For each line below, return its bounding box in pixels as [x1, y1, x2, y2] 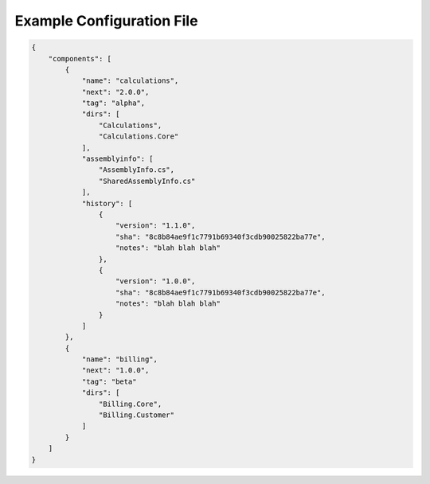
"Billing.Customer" [98, 411, 175, 420]
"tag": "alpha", [81, 99, 146, 107]
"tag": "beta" [81, 377, 137, 386]
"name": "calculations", [81, 76, 179, 85]
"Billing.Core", [98, 399, 162, 408]
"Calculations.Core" [98, 132, 179, 141]
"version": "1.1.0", [115, 221, 196, 230]
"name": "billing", [81, 355, 158, 364]
